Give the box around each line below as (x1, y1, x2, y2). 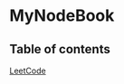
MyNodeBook (9, 5, 115, 26)
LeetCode (9, 65, 47, 76)
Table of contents (9, 42, 110, 57)
